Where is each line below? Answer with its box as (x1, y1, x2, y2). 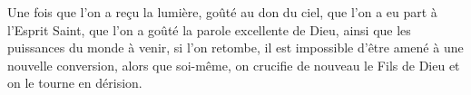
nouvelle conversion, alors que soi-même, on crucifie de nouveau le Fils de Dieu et (7, 55, 460, 74)
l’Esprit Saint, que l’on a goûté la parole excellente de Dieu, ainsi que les (7, 20, 411, 39)
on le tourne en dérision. (7, 73, 142, 92)
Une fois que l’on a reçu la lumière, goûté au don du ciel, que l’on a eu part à (7, 3, 437, 21)
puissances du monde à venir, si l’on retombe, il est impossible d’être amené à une (7, 38, 464, 57)
